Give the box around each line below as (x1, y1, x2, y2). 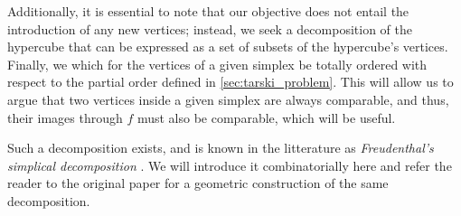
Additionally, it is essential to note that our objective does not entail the (7, 2, 409, 20)
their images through (7, 108, 123, 127)
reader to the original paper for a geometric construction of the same (7, 174, 389, 193)
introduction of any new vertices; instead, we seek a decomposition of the (7, 19, 412, 38)
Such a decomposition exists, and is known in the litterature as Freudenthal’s (7, 138, 434, 157)
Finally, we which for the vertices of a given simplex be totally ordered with (7, 54, 428, 73)
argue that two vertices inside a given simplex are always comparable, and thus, (7, 89, 449, 108)
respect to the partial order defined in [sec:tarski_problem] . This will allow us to (7, 72, 454, 91)
